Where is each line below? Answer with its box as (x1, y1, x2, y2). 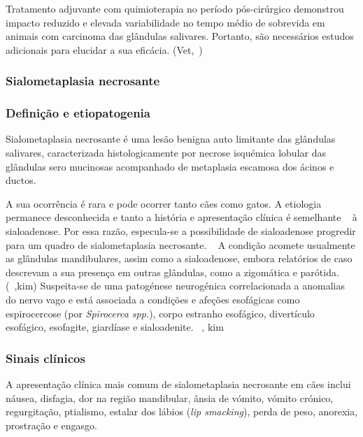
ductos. (6, 173, 36, 187)
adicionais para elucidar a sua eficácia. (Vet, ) (6, 42, 203, 57)
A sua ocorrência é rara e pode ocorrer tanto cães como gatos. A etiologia (6, 196, 322, 210)
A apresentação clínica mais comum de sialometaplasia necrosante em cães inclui (6, 376, 351, 391)
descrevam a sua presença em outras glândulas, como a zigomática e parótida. (6, 264, 339, 279)
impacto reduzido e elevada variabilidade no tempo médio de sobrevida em (6, 15, 325, 29)
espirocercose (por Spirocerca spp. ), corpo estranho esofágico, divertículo (6, 306, 315, 320)
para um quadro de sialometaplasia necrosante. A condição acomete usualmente (6, 237, 355, 252)
